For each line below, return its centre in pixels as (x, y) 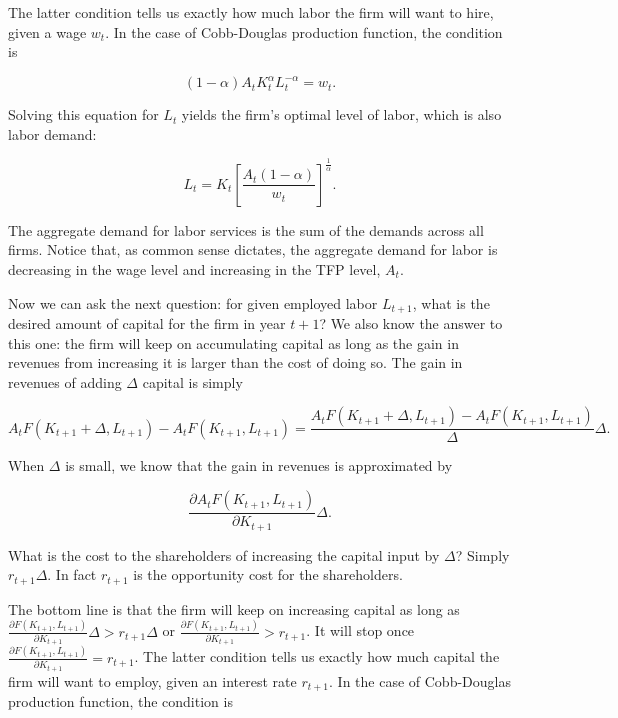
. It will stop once (360, 630)
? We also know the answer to (411, 323)
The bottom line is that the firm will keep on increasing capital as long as (234, 608)
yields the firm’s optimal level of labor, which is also (341, 114)
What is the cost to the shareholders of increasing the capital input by (224, 554)
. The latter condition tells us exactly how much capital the (317, 656)
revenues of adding (65, 381)
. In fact (72, 574)
